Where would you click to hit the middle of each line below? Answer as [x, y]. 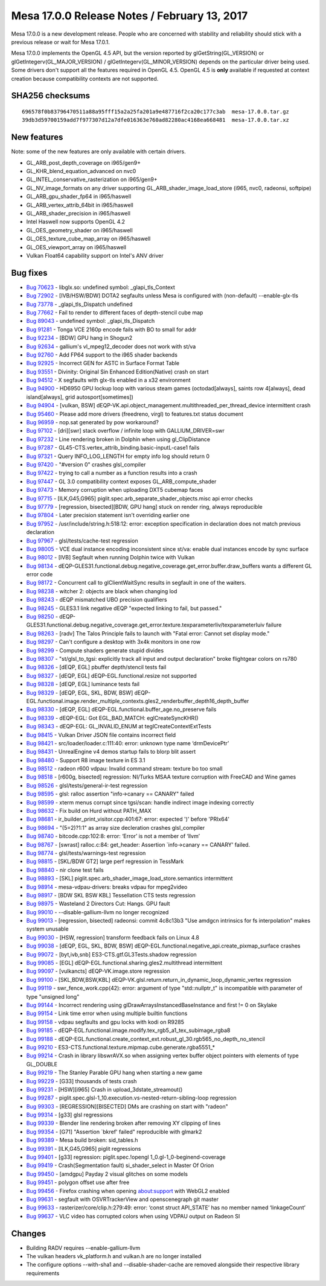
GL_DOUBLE [42, 1064]
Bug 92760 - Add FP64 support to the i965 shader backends [102, 355]
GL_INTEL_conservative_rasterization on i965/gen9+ [92, 180]
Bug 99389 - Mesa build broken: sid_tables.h [82, 1140]
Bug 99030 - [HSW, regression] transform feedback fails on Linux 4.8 [113, 937]
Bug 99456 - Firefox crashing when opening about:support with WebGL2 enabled [128, 1191]
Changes [29, 1233]
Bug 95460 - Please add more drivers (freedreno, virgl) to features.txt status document [135, 414]
